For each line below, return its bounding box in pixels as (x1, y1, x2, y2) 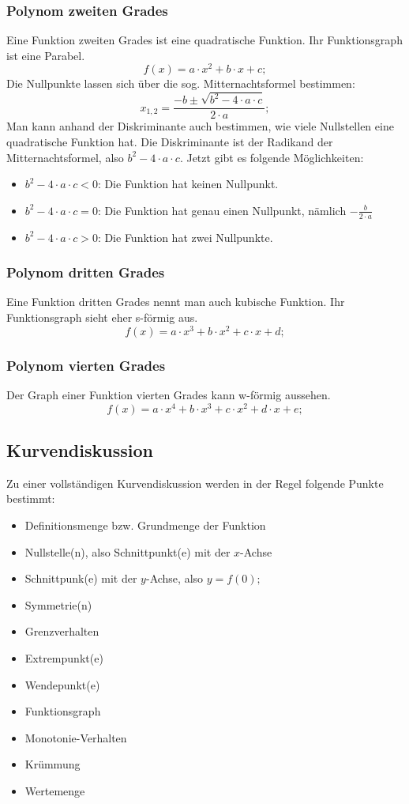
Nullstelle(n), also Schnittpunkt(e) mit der (24, 543, 231, 560)
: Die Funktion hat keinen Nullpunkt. (97, 176, 279, 192)
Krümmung (24, 756, 81, 772)
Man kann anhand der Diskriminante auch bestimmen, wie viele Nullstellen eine (6, 118, 394, 134)
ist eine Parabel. (6, 47, 85, 63)
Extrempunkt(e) (24, 649, 103, 666)
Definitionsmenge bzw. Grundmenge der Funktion (24, 516, 266, 533)
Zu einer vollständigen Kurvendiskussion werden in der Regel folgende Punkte (6, 474, 384, 491)
